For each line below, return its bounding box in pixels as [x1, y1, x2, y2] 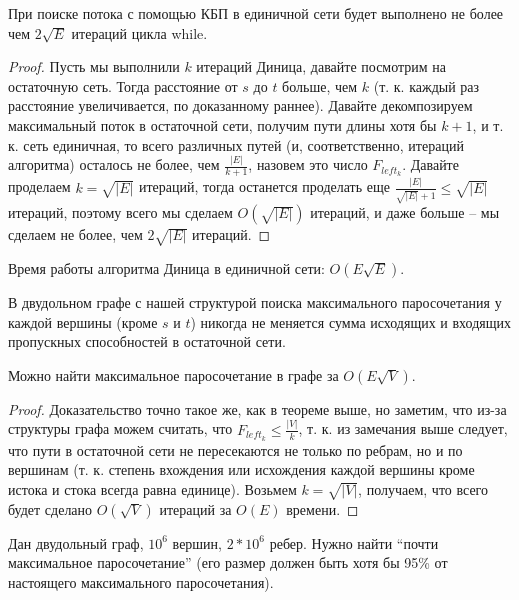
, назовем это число [248, 154, 368, 175]
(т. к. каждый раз [373, 75, 480, 96]
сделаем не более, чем [8, 224, 143, 245]
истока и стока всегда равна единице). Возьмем [8, 478, 297, 499]
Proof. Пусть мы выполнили [8, 56, 180, 77]
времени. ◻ [286, 498, 359, 519]
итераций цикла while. [71, 22, 208, 43]
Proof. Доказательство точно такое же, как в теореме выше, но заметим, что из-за [8, 398, 507, 419]
